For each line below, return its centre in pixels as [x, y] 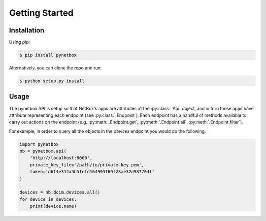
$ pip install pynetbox [48, 55]
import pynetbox [39, 144]
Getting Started [41, 13]
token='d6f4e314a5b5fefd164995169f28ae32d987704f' [92, 172]
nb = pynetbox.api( [43, 151]
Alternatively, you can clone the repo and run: [55, 68]
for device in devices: [48, 199]
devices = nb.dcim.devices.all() [60, 192]
